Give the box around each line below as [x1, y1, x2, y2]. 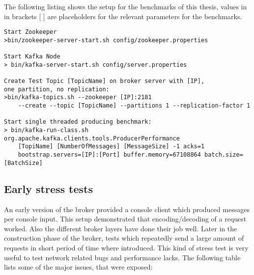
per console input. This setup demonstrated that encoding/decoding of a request [4, 214, 247, 224]
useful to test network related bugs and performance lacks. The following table [4, 252, 241, 262]
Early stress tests [4, 181, 93, 196]
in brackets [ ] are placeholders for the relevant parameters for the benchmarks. [4, 11, 242, 21]
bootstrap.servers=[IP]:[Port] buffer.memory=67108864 [18, 151, 201, 159]
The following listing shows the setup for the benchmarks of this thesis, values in [4, 1, 247, 11]
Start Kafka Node [4, 53, 60, 60]
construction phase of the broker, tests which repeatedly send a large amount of [4, 233, 244, 243]
